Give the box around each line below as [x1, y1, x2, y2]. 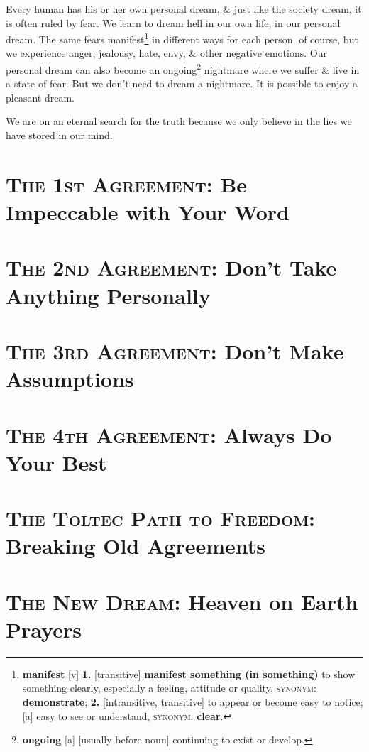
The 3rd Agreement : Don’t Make [6, 336, 344, 365]
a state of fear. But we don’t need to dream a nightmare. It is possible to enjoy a [6, 76, 358, 91]
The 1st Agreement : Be [6, 169, 248, 198]
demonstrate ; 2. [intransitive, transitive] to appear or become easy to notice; [22, 694, 363, 709]
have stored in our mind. [6, 128, 113, 143]
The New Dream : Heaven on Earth [6, 587, 358, 616]
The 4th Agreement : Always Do [6, 420, 332, 449]
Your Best [6, 447, 107, 476]
